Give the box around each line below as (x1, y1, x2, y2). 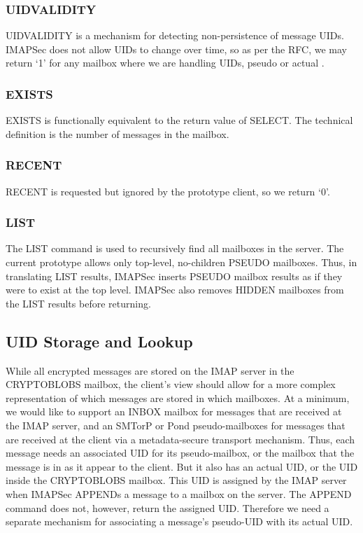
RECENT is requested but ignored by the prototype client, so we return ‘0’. (6, 184, 330, 198)
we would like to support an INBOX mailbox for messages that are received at (6, 404, 342, 419)
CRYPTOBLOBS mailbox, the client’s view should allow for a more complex (6, 377, 336, 392)
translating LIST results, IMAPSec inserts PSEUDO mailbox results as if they (6, 268, 343, 283)
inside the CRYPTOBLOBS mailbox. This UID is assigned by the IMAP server (6, 473, 347, 487)
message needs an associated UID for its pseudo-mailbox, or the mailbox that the (6, 445, 355, 460)
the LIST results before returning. (6, 296, 151, 310)
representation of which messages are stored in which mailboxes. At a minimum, (6, 390, 350, 405)
